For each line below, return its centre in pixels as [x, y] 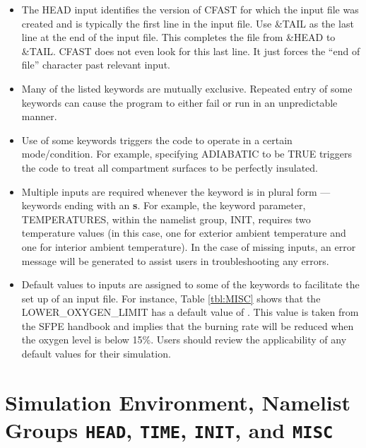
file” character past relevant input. [96, 65]
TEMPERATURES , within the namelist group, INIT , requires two [166, 219]
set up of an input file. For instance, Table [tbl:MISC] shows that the [171, 298]
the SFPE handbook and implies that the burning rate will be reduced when [188, 325]
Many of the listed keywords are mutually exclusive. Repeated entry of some [187, 88]
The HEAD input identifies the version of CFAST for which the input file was [190, 9]
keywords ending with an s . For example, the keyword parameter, [164, 205]
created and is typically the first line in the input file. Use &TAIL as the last [188, 23]
